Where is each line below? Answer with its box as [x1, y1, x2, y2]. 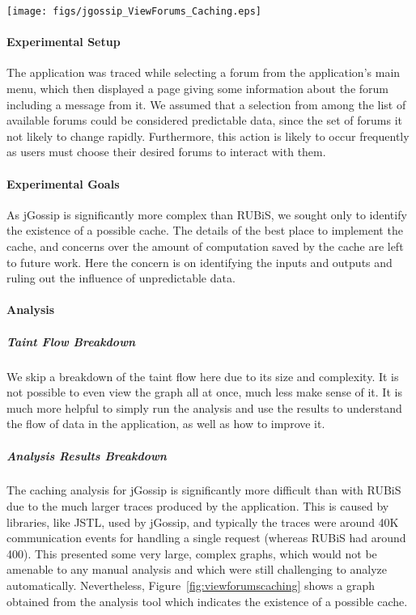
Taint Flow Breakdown [6, 333, 135, 350]
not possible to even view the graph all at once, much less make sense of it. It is [6, 384, 402, 401]
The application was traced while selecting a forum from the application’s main [6, 64, 401, 81]
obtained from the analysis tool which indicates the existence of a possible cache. [6, 592, 408, 609]
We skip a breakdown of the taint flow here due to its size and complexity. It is [6, 367, 399, 384]
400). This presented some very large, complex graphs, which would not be [6, 545, 377, 562]
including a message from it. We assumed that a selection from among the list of [6, 95, 406, 112]
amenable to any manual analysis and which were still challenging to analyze [6, 561, 388, 578]
